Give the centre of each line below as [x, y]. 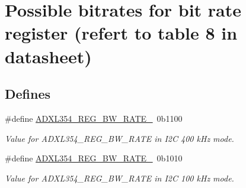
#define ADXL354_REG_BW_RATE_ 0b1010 [94, 158]
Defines [28, 94]
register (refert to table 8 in [121, 33]
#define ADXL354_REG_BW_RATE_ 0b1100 [94, 118]
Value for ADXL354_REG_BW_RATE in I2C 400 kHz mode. [119, 138]
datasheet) [48, 56]
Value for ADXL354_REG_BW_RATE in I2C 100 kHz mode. [119, 178]
